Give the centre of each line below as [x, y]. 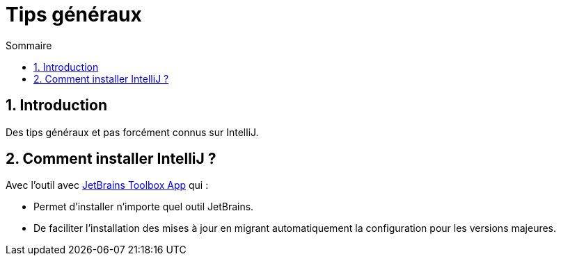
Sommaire [29, 45]
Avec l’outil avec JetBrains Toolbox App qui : [107, 185]
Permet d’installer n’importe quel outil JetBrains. [144, 207]
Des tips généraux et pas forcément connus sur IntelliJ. [132, 132]
